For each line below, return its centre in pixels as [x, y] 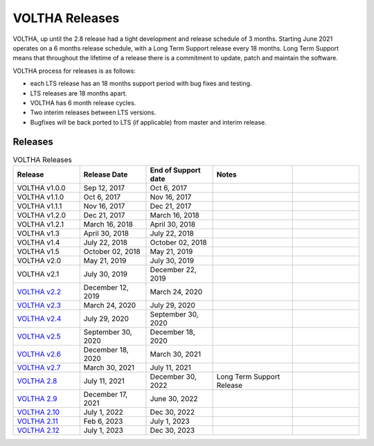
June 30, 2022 [174, 398]
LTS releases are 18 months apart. [79, 93]
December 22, [173, 269]
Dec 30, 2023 [172, 430]
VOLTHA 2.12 [38, 430]
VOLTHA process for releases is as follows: [74, 71]
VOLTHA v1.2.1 [41, 224]
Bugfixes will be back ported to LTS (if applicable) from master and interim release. [148, 122]
